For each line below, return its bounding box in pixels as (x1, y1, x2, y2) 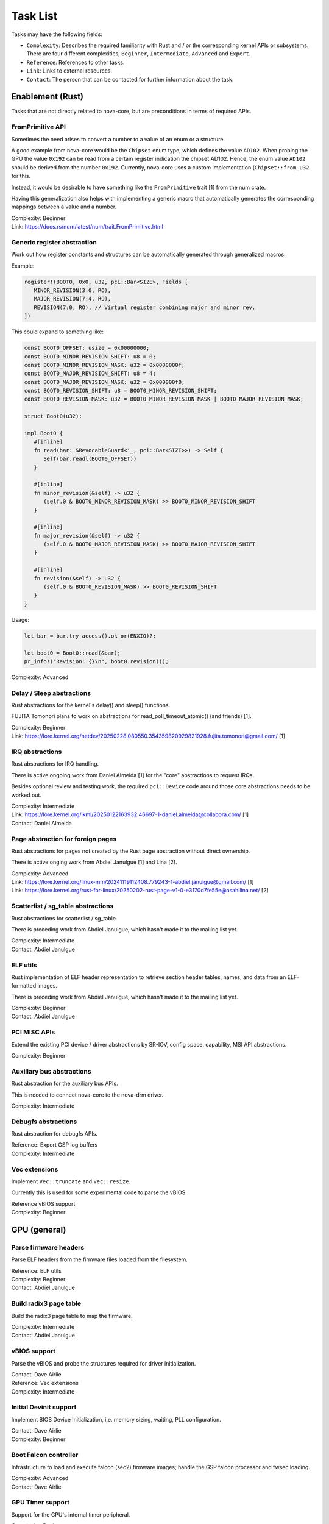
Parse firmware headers (11, 1243, 85, 1252)
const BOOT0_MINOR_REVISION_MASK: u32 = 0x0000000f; (24, 361, 185, 368)
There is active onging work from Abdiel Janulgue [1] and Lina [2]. (11, 858, 177, 866)
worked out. (11, 791, 42, 799)
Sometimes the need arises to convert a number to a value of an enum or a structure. (11, 135, 225, 143)
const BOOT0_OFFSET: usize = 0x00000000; (24, 344, 150, 352)
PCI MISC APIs (11, 1028, 55, 1036)
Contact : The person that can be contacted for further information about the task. (26, 76, 234, 83)
